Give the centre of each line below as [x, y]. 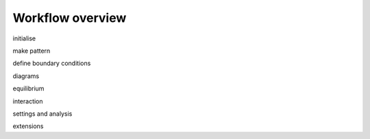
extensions [28, 126]
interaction [28, 101]
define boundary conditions [52, 63]
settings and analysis [42, 114]
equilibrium [28, 88]
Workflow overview [70, 18]
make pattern [32, 51]
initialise [24, 38]
